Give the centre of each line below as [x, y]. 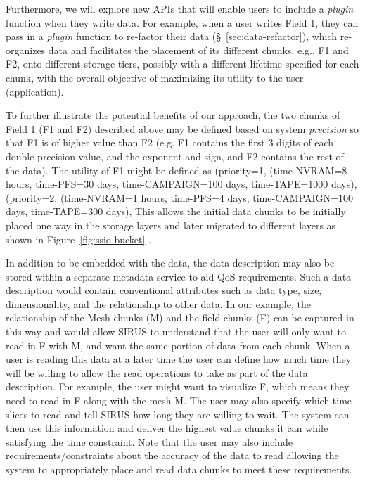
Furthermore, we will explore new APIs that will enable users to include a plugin [180, 8]
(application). [35, 91]
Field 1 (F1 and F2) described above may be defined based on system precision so [182, 128]
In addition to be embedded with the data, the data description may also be [170, 263]
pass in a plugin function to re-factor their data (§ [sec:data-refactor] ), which [172, 36]
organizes [26, 50]
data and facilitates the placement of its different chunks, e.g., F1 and [198, 50]
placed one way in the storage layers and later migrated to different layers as [171, 225]
